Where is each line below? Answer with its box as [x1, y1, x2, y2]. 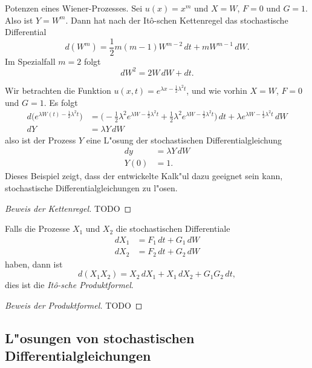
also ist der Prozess [5, 133, 76, 146]
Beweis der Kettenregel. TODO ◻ [5, 202, 132, 214]
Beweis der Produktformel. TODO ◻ [5, 298, 143, 311]
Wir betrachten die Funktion [5, 84, 111, 96]
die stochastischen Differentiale [115, 222, 230, 235]
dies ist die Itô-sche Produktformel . [5, 278, 134, 291]
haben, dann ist [5, 257, 63, 270]
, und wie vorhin [186, 84, 247, 96]
